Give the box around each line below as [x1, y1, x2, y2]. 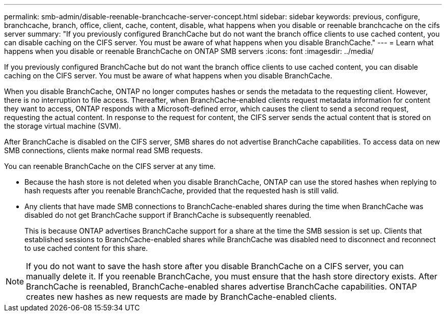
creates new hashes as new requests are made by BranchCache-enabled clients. [26, 292, 337, 302]
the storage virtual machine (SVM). [4, 122, 121, 130]
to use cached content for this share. [24, 244, 148, 252]
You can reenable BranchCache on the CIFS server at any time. [4, 162, 216, 170]
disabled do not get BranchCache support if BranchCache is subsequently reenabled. [24, 211, 312, 219]
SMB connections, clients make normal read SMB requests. [4, 146, 203, 155]
